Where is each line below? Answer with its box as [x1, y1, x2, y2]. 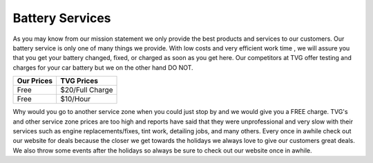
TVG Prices [60, 76, 98, 86]
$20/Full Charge [60, 85, 113, 95]
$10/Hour [60, 94, 91, 104]
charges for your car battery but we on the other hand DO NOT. [12, 63, 193, 72]
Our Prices [17, 76, 53, 86]
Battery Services [12, 10, 111, 26]
